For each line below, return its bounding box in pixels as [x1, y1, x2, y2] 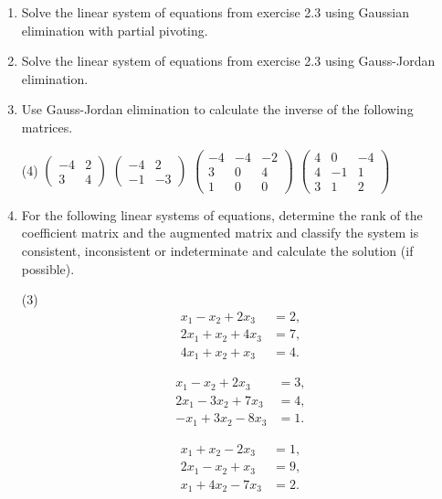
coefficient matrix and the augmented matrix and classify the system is [21, 223, 419, 242]
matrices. [21, 117, 73, 136]
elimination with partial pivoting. [21, 20, 208, 39]
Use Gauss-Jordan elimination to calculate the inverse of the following [21, 100, 414, 119]
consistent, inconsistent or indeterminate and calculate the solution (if [21, 240, 414, 260]
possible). [21, 259, 75, 278]
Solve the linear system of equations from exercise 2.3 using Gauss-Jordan [21, 51, 436, 70]
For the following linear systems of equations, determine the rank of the [21, 205, 423, 224]
